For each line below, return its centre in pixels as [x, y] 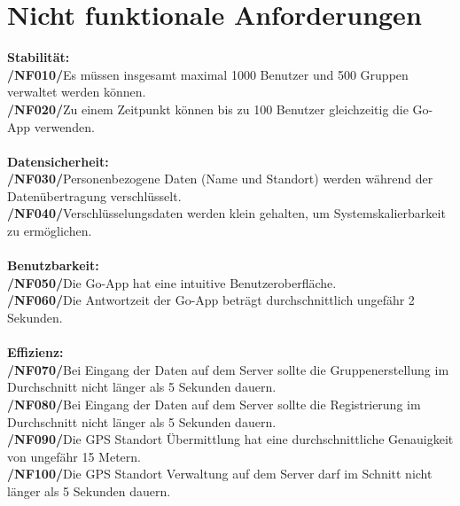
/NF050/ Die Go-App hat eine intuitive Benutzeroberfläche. [172, 282]
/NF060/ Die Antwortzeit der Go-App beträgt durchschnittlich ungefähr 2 [211, 300]
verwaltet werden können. [77, 92]
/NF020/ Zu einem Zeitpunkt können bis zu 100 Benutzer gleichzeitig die [208, 109]
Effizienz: [35, 352]
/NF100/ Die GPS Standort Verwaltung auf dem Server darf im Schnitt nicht [220, 474]
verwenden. [64, 126]
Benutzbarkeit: [53, 265]
